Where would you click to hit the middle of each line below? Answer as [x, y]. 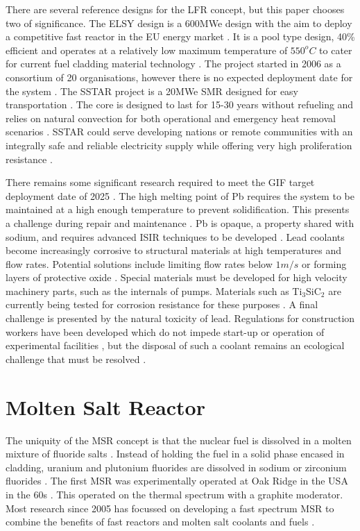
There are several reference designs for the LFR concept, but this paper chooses [175, 9]
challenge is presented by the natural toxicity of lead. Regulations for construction [180, 318]
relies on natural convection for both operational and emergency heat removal [171, 118]
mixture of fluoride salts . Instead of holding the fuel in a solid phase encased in [175, 454]
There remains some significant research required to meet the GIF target [160, 182]
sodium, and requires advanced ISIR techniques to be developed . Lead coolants [175, 236]
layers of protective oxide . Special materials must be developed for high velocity [177, 277]
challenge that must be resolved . [76, 359]
